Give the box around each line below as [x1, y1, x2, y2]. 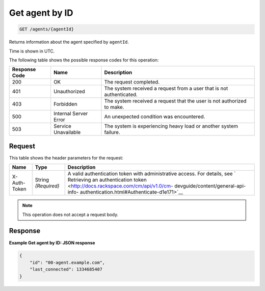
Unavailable [53, 129, 81, 136]
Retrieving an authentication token [67, 177, 147, 184]
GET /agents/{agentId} [19, 26, 74, 32]
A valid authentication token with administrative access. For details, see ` [67, 170, 236, 177]
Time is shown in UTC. [9, 48, 55, 54]
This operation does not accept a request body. [22, 212, 119, 217]
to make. [104, 104, 125, 110]
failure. [104, 129, 120, 136]
